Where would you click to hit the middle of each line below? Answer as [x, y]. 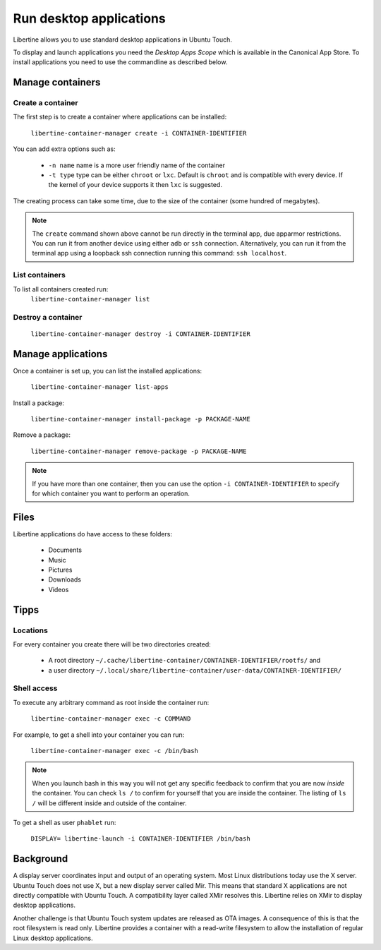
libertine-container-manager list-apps [99, 387]
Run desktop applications [89, 18]
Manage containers [57, 82]
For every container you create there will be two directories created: [112, 644]
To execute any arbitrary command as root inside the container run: [111, 702]
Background [41, 859]
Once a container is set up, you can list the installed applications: [108, 371]
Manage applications [60, 354]
